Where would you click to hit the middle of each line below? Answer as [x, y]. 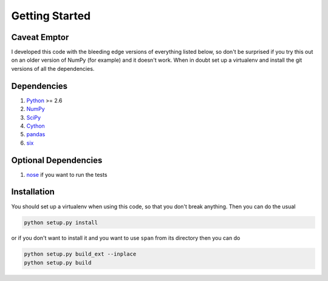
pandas [36, 134]
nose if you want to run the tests [67, 174]
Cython [36, 126]
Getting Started [51, 16]
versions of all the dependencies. [53, 68]
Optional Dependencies [57, 160]
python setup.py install [61, 222]
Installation [33, 192]
